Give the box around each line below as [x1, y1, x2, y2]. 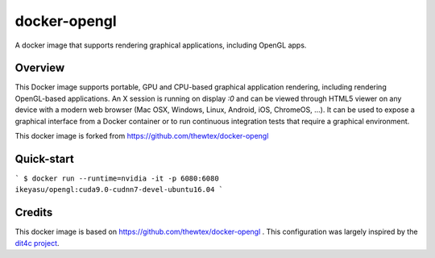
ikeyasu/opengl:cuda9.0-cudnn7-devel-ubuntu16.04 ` [14, 185, 224, 194]
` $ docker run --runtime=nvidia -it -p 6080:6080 [14, 173, 219, 183]
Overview [14, 61, 65, 75]
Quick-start [14, 152, 74, 165]
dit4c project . [14, 238, 60, 248]
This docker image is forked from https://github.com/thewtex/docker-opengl [14, 131, 269, 141]
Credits [14, 206, 53, 219]
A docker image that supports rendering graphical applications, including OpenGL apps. [14, 40, 307, 50]
